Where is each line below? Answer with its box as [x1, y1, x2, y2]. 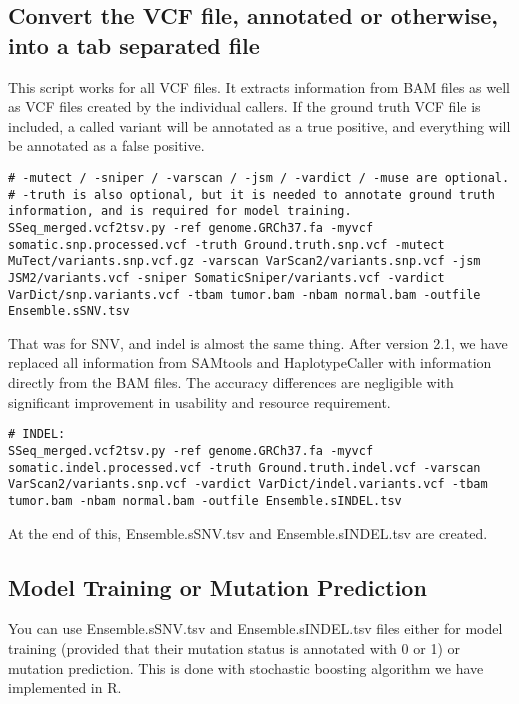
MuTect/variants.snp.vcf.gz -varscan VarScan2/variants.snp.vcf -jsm [8, 254, 481, 269]
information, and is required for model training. [8, 204, 352, 219]
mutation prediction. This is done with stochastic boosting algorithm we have [8, 657, 484, 678]
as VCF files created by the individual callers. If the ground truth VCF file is [8, 96, 481, 117]
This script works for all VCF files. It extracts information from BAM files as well [8, 76, 511, 97]
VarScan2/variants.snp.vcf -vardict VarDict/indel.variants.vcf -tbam [8, 477, 488, 492]
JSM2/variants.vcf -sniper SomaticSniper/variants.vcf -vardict [8, 270, 445, 285]
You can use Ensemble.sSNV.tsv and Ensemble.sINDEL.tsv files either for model [8, 618, 503, 639]
